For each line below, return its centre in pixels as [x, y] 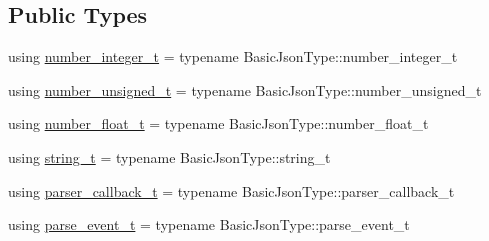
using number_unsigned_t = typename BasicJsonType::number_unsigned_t [245, 89]
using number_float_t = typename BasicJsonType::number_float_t [218, 123]
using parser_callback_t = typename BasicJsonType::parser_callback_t [231, 190]
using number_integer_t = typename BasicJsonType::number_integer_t [233, 56]
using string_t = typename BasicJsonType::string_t [169, 156]
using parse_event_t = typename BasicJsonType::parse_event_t [209, 224]
